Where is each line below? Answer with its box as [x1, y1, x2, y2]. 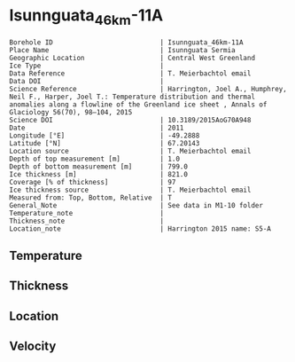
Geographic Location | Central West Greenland [9, 53, 255, 62]
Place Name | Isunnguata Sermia [9, 45, 237, 54]
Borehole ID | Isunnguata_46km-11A [9, 37, 244, 47]
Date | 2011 [9, 123, 184, 132]
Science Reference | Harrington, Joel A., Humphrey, [9, 84, 288, 93]
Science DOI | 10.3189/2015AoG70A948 [9, 115, 252, 124]
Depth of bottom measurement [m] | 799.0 [9, 161, 189, 171]
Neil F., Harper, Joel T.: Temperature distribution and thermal [9, 92, 255, 101]
